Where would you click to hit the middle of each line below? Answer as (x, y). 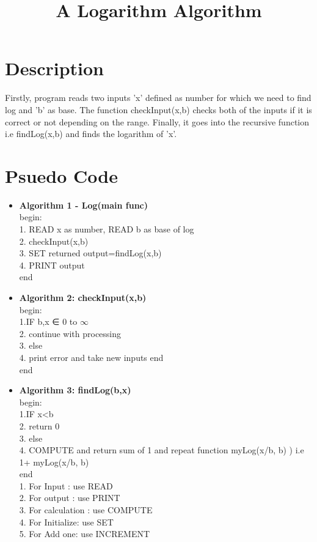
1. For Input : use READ (66, 485)
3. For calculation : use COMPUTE (86, 510)
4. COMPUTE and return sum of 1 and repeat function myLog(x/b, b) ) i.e (162, 450)
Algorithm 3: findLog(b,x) (75, 390)
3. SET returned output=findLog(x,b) (90, 253)
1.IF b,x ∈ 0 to (48, 321)
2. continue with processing (70, 333)
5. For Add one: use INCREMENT (85, 534)
